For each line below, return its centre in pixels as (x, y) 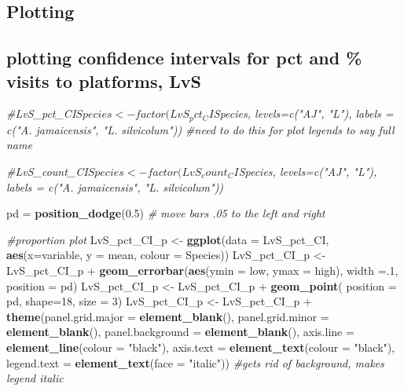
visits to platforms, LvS (104, 80)
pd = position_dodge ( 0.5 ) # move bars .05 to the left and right (166, 213)
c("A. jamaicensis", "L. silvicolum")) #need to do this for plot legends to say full (200, 129)
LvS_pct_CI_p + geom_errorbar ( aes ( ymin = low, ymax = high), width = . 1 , (202, 270)
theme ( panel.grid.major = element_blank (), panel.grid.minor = (168, 316)
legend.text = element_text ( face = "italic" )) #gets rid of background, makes (195, 362)
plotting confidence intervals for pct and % (184, 58)
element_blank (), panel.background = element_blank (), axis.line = (180, 332)
